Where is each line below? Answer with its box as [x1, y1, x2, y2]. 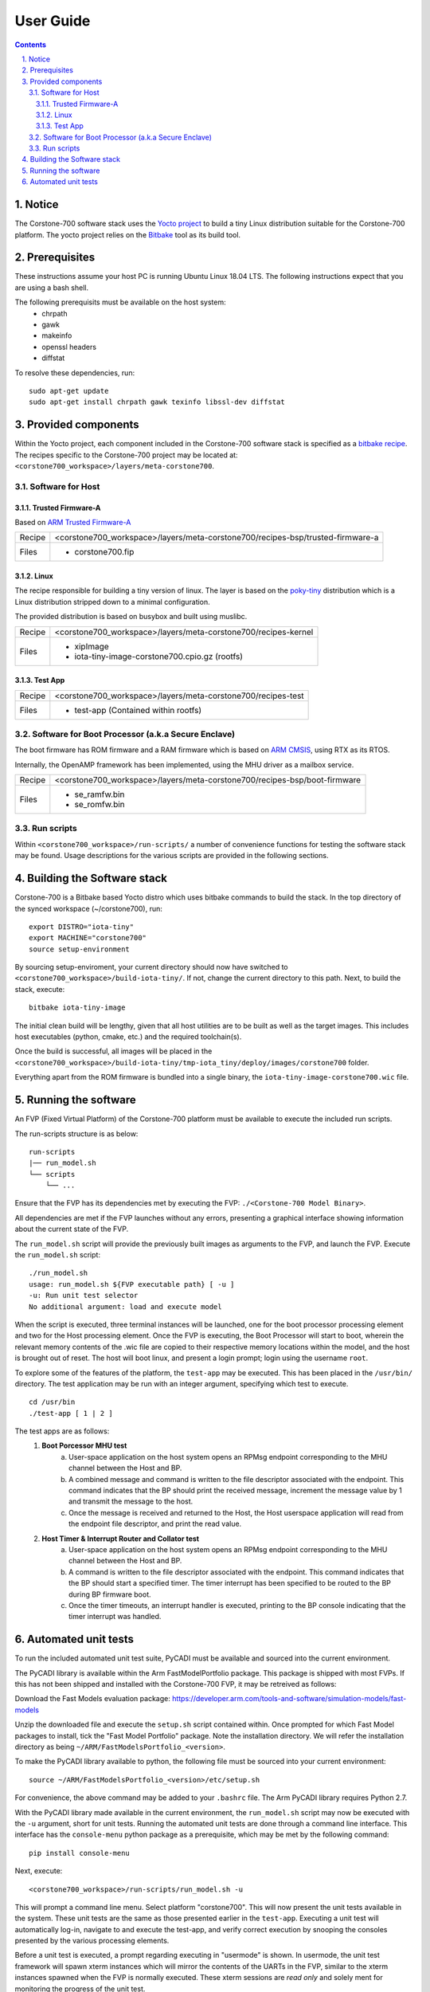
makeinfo [41, 331, 72, 340]
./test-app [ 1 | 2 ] [29, 1409, 113, 1418]
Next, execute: [14, 1866, 63, 1876]
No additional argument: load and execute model [29, 1302, 222, 1311]
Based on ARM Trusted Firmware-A [14, 517, 131, 527]
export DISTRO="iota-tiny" [29, 922, 135, 931]
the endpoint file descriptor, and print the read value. [68, 1519, 242, 1529]
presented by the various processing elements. [14, 1936, 170, 1946]
